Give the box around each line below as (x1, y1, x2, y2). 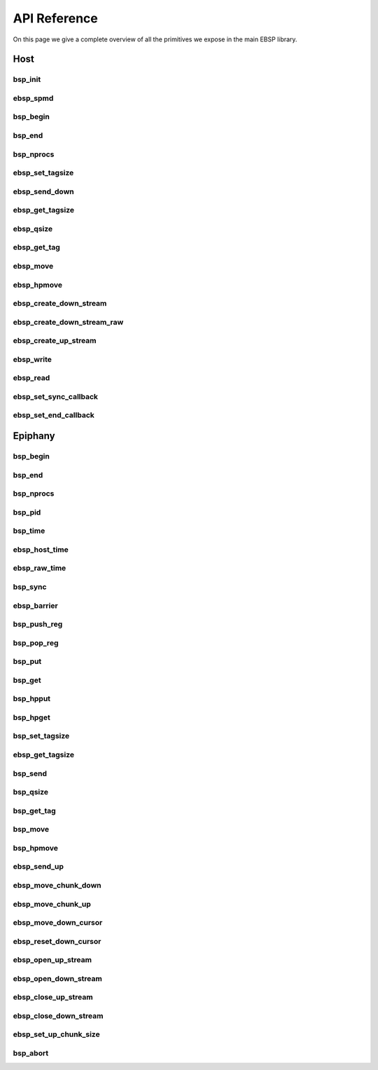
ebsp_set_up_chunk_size (13, 1029, 101, 1039)
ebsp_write (13, 354, 52, 364)
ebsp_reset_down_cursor (13, 936, 101, 946)
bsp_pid (13, 507, 41, 517)
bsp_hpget (13, 712, 50, 722)
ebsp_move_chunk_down (13, 880, 101, 890)
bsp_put (13, 656, 42, 666)
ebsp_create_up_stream (13, 336, 97, 346)
